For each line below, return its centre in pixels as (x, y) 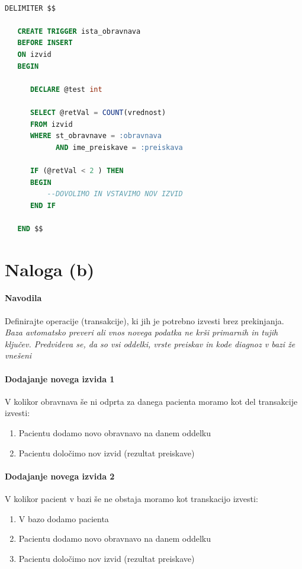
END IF (43, 205)
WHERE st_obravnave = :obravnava (96, 136)
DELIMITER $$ (30, 8)
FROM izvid (51, 124)
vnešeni (18, 355)
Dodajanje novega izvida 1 (60, 378)
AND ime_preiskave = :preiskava (119, 147)
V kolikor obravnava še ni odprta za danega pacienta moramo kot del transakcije (151, 401)
